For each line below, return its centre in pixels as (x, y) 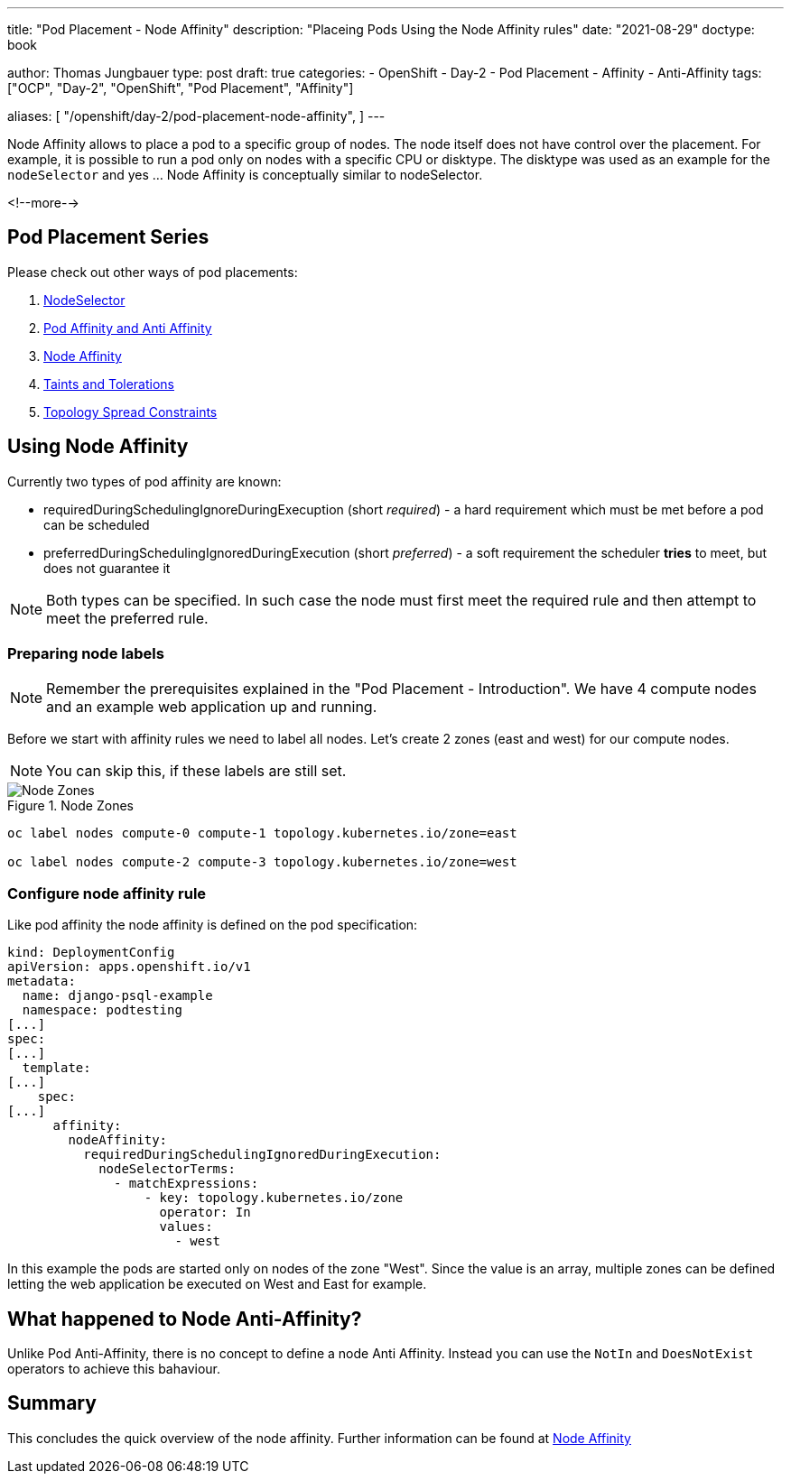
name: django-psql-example (117, 996)
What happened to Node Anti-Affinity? (185, 1319)
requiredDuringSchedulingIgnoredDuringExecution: (262, 1155)
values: (186, 1227)
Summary (52, 1403)
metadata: (42, 981)
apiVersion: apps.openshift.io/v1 (129, 967)
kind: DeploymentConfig (91, 953)
